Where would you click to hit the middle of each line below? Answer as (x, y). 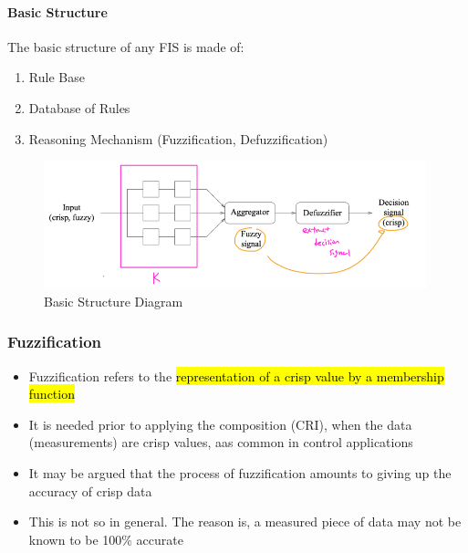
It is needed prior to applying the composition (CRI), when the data (220, 424)
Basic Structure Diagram (114, 301)
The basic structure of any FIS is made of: (126, 46)
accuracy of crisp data (90, 490)
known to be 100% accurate (106, 539)
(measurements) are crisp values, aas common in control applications (221, 442)
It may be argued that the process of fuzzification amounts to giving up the (240, 472)
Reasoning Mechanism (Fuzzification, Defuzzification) (178, 138)
